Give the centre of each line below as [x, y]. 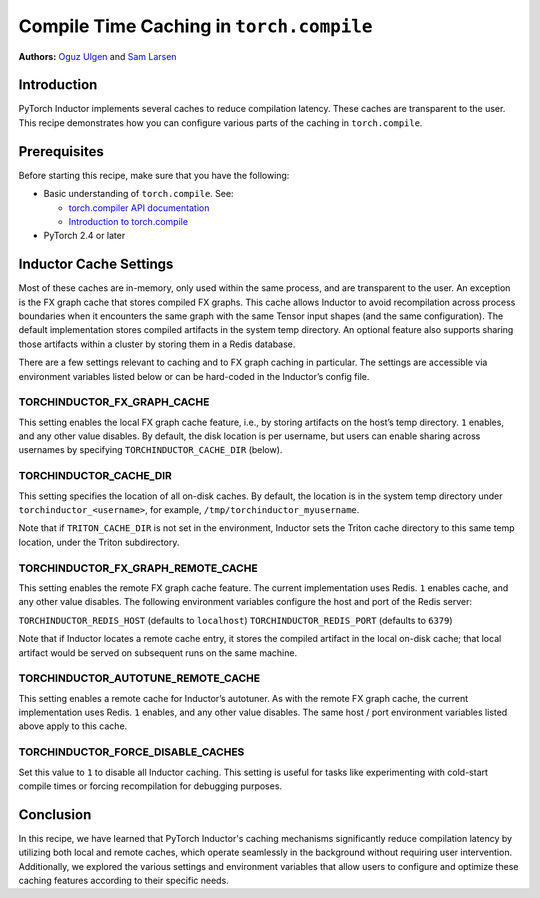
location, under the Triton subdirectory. [99, 542]
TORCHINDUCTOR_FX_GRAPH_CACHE [114, 402]
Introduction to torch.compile [128, 221]
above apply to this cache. [73, 726]
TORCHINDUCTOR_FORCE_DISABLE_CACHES [131, 752]
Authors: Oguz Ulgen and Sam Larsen [97, 56]
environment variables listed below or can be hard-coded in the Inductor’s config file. [194, 376]
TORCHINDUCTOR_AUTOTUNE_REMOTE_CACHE [139, 678]
